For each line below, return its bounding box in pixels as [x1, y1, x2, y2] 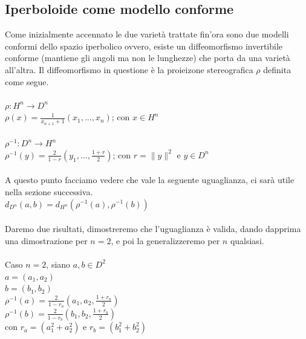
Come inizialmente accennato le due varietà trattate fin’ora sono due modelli [5, 28, 289, 40]
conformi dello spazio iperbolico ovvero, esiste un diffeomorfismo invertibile [5, 39, 283, 52]
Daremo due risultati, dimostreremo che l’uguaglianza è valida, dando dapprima [5, 222, 301, 235]
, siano [46, 257, 71, 270]
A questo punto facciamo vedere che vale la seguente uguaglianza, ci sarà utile [5, 173, 295, 186]
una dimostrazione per [5, 234, 88, 247]
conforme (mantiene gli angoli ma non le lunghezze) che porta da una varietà [5, 51, 290, 64]
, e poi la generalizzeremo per [111, 234, 220, 247]
